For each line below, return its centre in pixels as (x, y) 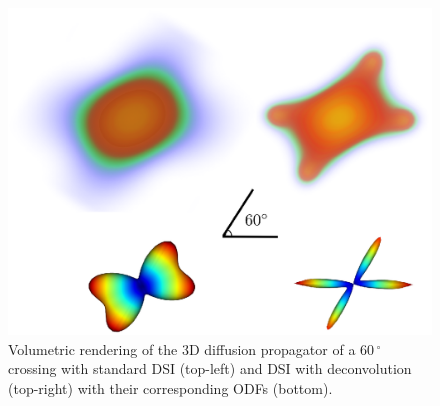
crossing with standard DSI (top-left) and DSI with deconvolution (210, 368)
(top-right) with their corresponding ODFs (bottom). (170, 387)
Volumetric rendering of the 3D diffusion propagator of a (182, 348)
